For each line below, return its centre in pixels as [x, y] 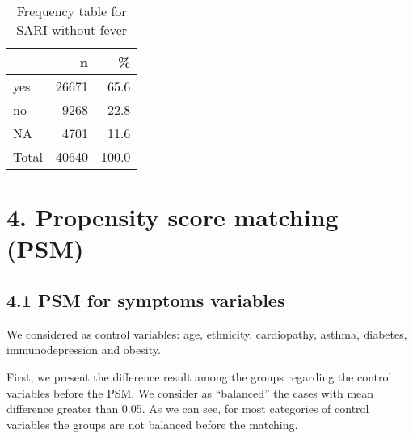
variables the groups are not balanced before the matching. [152, 424]
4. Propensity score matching [173, 217]
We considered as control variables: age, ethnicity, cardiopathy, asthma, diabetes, [207, 333]
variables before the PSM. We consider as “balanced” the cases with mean [190, 392]
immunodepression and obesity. [84, 350]
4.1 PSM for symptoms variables [146, 299]
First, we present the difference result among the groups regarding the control [199, 376]
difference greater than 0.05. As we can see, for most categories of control [188, 409]
